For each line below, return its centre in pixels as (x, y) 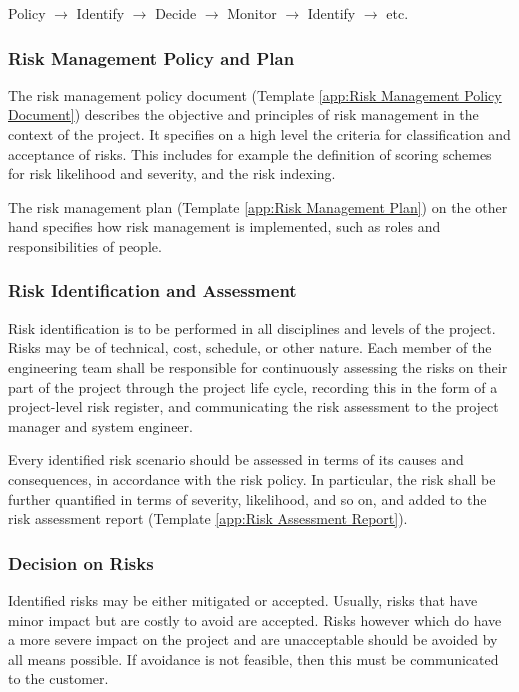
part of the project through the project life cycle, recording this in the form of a (253, 386)
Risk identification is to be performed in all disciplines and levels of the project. (252, 327)
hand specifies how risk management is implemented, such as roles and (224, 226)
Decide (176, 13)
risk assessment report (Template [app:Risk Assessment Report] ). (208, 518)
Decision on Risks (81, 562)
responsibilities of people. (85, 245)
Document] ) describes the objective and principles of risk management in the (243, 114)
